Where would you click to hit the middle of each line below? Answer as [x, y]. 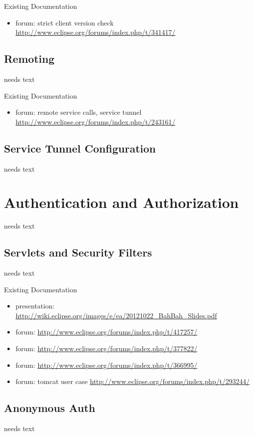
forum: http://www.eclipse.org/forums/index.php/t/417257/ [106, 332]
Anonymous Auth [50, 408]
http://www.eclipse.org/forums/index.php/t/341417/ [95, 32]
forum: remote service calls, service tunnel [78, 112]
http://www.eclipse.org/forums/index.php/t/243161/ [95, 121]
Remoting [29, 59]
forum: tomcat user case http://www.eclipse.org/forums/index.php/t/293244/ [133, 381]
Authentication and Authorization [121, 202]
